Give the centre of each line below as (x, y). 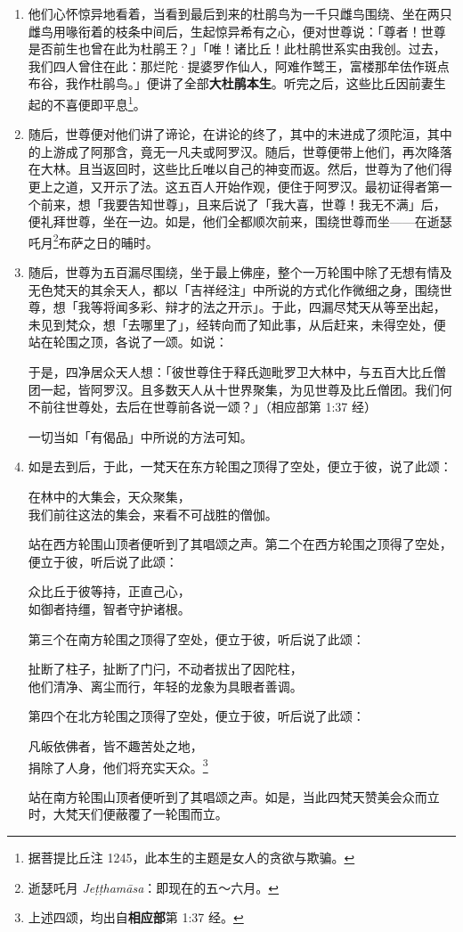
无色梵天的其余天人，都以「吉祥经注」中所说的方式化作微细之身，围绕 (234, 289)
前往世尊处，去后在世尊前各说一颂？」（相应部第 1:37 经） (209, 407)
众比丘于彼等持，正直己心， (109, 591)
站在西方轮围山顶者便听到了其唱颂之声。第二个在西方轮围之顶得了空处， (240, 544)
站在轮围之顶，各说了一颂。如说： (128, 342)
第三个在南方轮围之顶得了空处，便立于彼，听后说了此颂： (196, 638)
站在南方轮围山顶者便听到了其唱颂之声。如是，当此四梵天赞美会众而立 (234, 796)
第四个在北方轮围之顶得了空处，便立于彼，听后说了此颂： (196, 716)
